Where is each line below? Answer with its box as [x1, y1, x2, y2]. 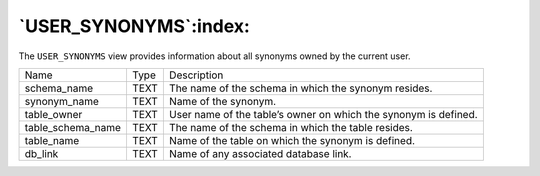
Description [168, 68, 224, 82]
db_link [24, 146, 59, 160]
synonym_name [24, 94, 100, 108]
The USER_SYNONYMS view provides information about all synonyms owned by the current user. [18, 50, 411, 62]
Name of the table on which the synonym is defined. [168, 133, 415, 147]
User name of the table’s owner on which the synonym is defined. [168, 107, 479, 121]
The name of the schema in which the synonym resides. [168, 81, 433, 95]
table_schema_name [24, 120, 122, 134]
